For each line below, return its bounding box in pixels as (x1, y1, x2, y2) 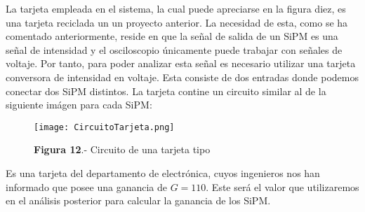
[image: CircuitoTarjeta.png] (34, 122, 175, 132)
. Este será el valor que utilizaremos (206, 179, 359, 194)
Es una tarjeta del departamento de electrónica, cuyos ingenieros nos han (6, 166, 320, 180)
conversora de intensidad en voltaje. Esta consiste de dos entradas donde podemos (6, 69, 359, 84)
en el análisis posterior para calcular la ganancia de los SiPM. (6, 193, 271, 208)
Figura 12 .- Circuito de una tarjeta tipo (34, 142, 211, 157)
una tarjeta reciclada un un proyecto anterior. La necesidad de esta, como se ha (6, 15, 348, 29)
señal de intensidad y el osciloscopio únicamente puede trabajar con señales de (6, 42, 343, 57)
